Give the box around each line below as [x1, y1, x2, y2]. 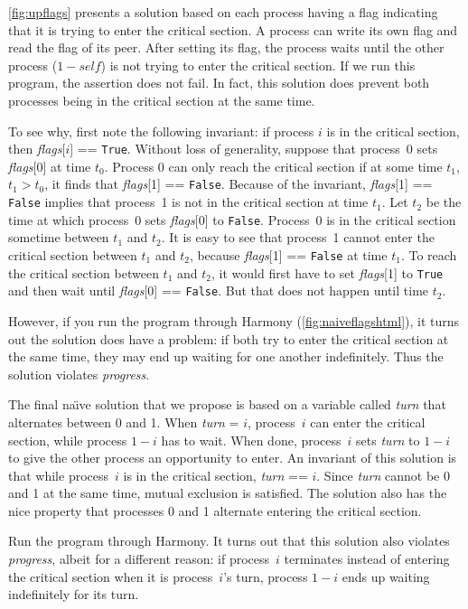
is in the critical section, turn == [123, 465, 308, 484]
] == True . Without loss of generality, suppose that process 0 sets [70, 139, 438, 158]
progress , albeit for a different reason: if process [8, 549, 270, 568]
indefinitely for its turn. [8, 585, 139, 604]
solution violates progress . [8, 364, 150, 383]
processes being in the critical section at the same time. [8, 90, 315, 109]
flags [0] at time [8, 156, 91, 175]
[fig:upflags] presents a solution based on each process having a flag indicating [8, 3, 438, 21]
